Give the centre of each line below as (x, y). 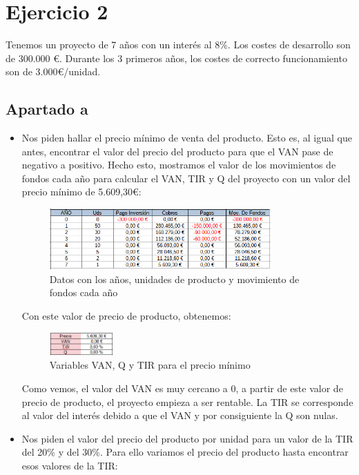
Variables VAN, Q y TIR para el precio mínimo (150, 365)
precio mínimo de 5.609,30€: (81, 192)
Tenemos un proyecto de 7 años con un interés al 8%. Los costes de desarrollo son (178, 45)
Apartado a (47, 109)
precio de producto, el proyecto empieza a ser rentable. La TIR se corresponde (187, 401)
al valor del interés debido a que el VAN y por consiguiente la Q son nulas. (180, 415)
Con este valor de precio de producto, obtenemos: (126, 315)
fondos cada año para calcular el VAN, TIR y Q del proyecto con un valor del (186, 178)
